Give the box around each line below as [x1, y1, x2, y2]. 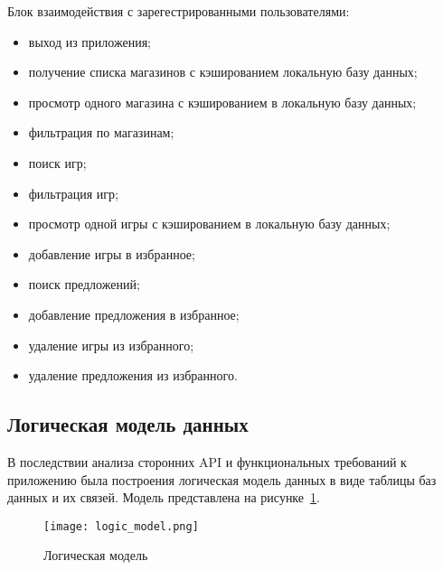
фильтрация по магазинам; [28, 123, 174, 142]
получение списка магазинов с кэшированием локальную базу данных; [28, 62, 418, 81]
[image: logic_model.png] [43, 519, 199, 533]
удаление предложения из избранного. [28, 366, 238, 385]
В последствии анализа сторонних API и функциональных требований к [7, 452, 407, 471]
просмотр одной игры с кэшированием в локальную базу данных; [28, 214, 391, 233]
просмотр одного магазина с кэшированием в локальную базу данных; [28, 92, 417, 111]
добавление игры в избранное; [28, 244, 195, 263]
